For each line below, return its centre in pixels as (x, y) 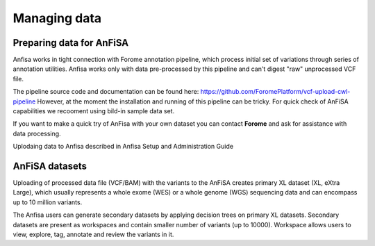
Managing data (57, 18)
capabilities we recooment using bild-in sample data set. (94, 111)
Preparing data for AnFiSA (71, 43)
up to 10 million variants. (48, 202)
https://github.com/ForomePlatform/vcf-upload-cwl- (275, 92)
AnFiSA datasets (50, 166)
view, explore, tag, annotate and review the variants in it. (93, 235)
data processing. (37, 133)
